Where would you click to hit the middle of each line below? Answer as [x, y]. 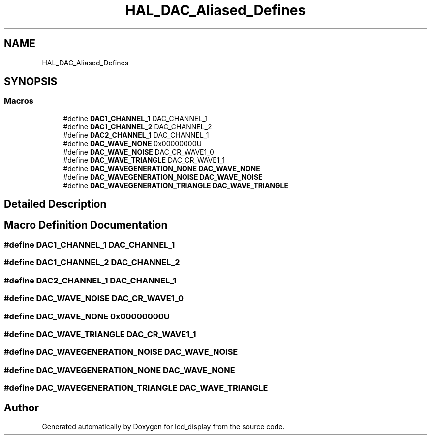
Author [21, 408]
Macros [19, 101]
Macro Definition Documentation [86, 225]
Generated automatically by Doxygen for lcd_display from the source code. [163, 426]
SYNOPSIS [31, 82]
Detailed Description [55, 204]
